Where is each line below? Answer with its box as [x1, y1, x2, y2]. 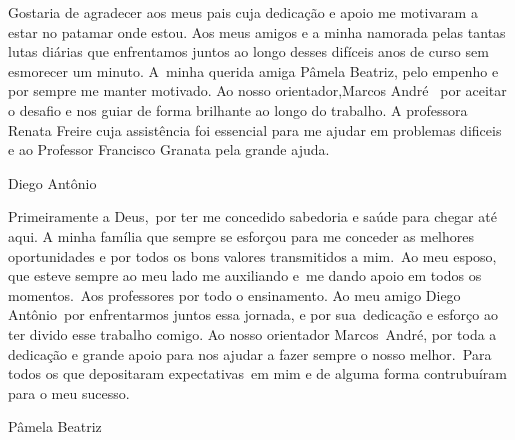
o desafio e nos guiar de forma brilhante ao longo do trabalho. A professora [8, 99, 468, 120]
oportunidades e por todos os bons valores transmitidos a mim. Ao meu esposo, [8, 245, 497, 266]
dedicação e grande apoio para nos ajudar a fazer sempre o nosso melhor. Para [8, 343, 492, 364]
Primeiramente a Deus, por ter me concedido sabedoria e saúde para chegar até [8, 206, 497, 227]
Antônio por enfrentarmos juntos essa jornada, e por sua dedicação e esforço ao [8, 304, 498, 325]
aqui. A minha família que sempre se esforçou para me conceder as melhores [8, 225, 475, 246]
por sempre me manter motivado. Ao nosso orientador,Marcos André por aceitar [8, 80, 507, 101]
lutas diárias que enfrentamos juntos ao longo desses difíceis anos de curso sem [8, 41, 489, 62]
